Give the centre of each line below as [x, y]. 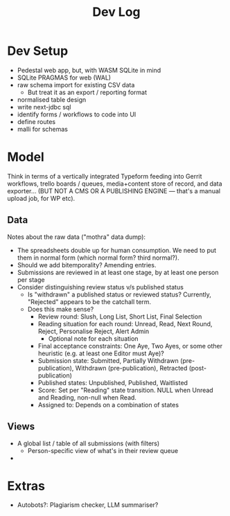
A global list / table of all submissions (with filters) [88, 443]
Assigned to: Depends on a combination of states [108, 404]
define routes [36, 121]
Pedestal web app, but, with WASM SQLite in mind [89, 70]
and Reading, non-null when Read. [87, 397]
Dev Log [116, 12]
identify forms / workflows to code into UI [77, 114]
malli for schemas [42, 129]
